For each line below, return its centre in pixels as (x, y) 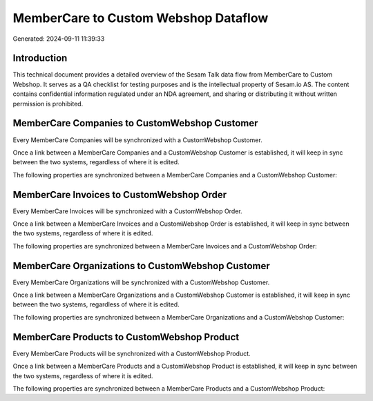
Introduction (40, 58)
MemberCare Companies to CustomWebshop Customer (135, 123)
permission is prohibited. (48, 104)
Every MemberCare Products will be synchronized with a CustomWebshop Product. (132, 353)
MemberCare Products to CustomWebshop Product (126, 337)
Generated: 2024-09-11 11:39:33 (59, 39)
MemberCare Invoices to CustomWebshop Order (120, 194)
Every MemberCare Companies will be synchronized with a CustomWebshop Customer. (137, 140)
